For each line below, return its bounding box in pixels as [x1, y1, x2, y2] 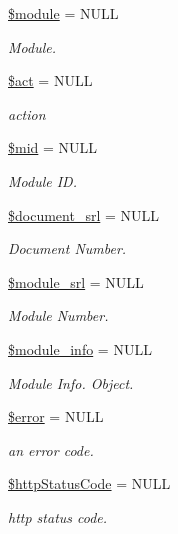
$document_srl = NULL [8, 204, 160, 225]
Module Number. [8, 305, 109, 326]
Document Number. [8, 238, 127, 259]
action [8, 103, 46, 124]
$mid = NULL [8, 137, 98, 158]
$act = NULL [8, 70, 93, 91]
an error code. [8, 439, 94, 460]
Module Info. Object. [8, 372, 134, 393]
